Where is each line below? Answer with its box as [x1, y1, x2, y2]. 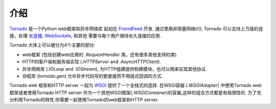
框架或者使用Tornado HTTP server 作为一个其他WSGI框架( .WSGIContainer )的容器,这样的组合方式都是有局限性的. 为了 [9, 90, 257, 96]
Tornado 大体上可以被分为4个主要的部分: [9, 42, 96, 48]
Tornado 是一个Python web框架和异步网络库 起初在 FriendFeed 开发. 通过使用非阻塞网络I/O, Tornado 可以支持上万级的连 [9, 26, 263, 32]
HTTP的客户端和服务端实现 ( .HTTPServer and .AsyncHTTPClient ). [22, 59, 161, 65]
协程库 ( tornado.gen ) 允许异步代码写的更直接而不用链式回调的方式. [22, 73, 163, 79]
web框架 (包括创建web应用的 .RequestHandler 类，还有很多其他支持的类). [22, 51, 178, 57]
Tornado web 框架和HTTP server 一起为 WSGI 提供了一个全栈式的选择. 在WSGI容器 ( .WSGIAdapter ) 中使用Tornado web [9, 82, 262, 89]
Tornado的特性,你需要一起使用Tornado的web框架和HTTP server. [22, 97, 159, 103]
